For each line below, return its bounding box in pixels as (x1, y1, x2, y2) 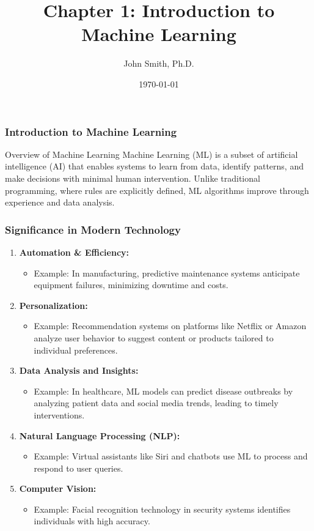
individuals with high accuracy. (34, 514, 150, 527)
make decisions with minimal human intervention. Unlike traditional (5, 171, 260, 184)
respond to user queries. (34, 461, 123, 474)
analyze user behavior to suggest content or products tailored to (34, 331, 274, 344)
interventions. (34, 408, 85, 421)
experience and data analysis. (5, 196, 115, 209)
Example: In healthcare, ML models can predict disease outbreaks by (34, 384, 293, 397)
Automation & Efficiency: (19, 245, 130, 258)
